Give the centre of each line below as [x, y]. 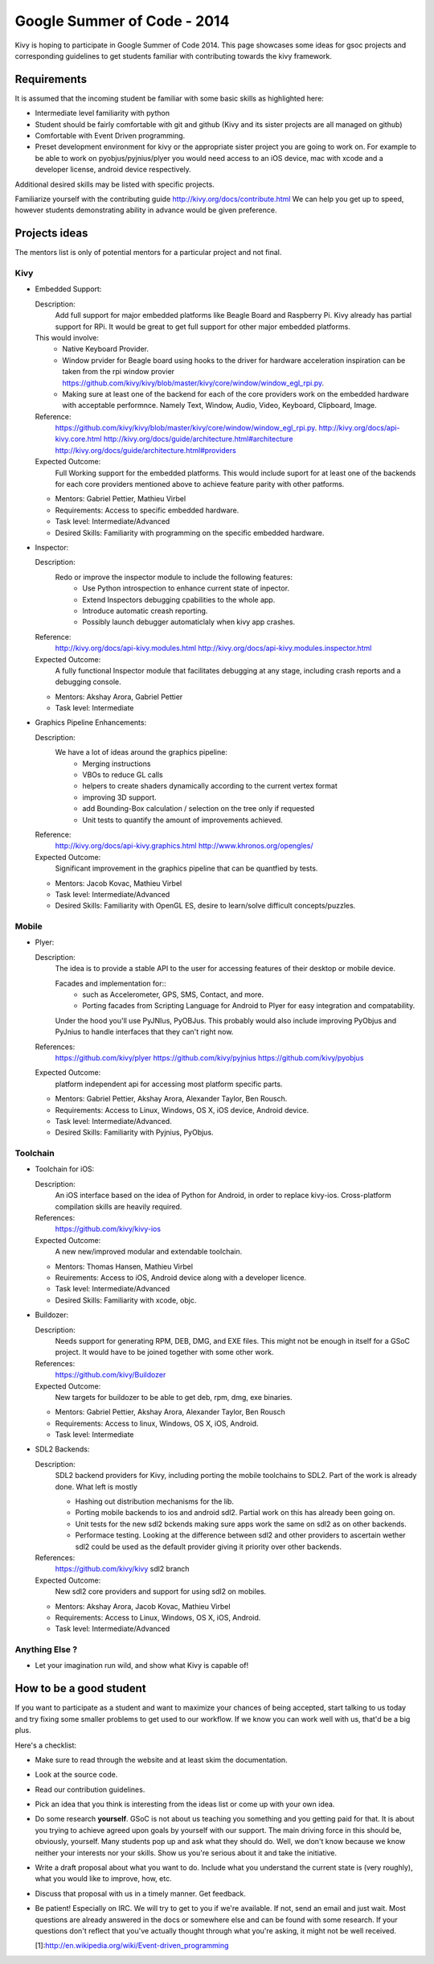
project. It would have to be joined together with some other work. [164, 1353]
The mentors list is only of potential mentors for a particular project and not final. [148, 253]
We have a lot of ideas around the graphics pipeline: [141, 752]
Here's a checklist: [45, 1745]
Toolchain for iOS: [65, 1169]
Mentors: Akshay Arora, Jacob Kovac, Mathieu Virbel [143, 1606]
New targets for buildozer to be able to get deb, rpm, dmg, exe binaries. [174, 1397]
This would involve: [67, 337]
